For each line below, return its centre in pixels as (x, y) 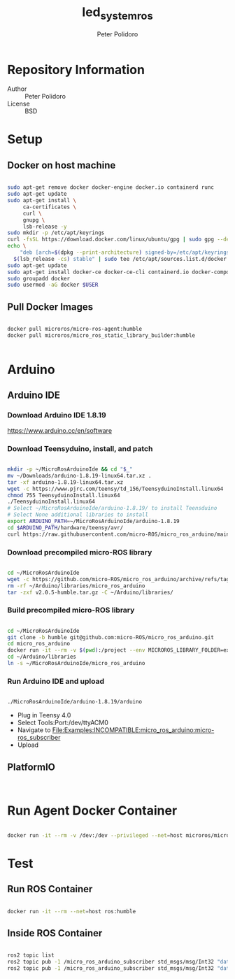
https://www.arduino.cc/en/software (60, 430)
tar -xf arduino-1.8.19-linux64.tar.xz (65, 482)
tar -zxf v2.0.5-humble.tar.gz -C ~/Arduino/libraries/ (90, 592)
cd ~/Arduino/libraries (42, 657)
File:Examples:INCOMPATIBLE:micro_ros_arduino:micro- (133, 730)
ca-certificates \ (50, 207)
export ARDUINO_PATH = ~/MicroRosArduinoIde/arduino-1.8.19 (93, 522)
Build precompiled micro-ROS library (71, 610)
